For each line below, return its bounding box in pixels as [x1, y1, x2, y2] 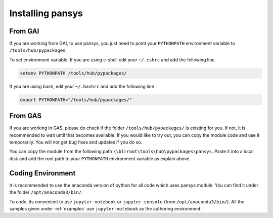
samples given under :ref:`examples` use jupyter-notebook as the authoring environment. [9, 205, 202, 211]
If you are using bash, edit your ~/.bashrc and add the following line [9, 83, 154, 89]
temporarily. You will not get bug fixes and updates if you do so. [9, 139, 143, 146]
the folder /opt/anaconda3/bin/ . [9, 189, 83, 195]
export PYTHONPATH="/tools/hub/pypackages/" [20, 97, 132, 102]
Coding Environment [9, 169, 76, 177]
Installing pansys [9, 8, 83, 19]
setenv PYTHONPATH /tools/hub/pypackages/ [20, 70, 127, 76]
